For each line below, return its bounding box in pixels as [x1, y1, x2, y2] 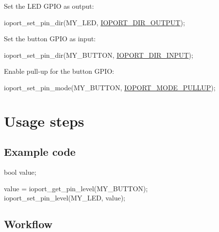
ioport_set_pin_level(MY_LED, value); [4, 193, 126, 203]
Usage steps [4, 111, 84, 131]
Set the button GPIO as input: [4, 33, 96, 44]
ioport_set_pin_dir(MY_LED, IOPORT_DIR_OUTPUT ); [4, 17, 185, 27]
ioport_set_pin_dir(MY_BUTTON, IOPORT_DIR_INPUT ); [4, 50, 193, 60]
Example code [4, 144, 76, 159]
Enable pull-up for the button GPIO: [4, 66, 114, 76]
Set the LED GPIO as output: [4, 1, 94, 11]
